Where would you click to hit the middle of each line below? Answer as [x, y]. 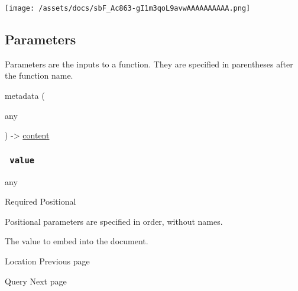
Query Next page [36, 281]
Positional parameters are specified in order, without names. [114, 221]
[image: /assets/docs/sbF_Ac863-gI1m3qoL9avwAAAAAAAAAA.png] [128, 8]
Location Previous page [47, 261]
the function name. [39, 75]
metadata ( [25, 96]
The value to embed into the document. [77, 241]
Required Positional [41, 201]
